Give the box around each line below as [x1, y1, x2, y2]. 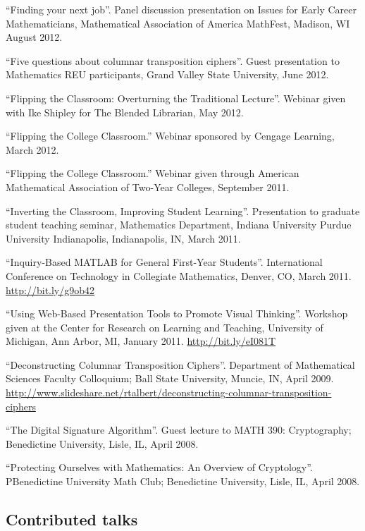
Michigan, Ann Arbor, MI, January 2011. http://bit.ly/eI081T [6, 334, 276, 348]
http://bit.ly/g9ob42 [6, 282, 95, 297]
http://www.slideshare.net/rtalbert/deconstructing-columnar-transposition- [6, 385, 332, 400]
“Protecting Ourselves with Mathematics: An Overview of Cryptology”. [6, 460, 313, 475]
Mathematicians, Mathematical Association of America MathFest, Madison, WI [6, 16, 350, 30]
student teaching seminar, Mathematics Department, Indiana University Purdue [6, 217, 352, 232]
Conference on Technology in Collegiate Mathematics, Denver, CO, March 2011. [6, 268, 352, 283]
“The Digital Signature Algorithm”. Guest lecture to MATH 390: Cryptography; [6, 422, 352, 437]
